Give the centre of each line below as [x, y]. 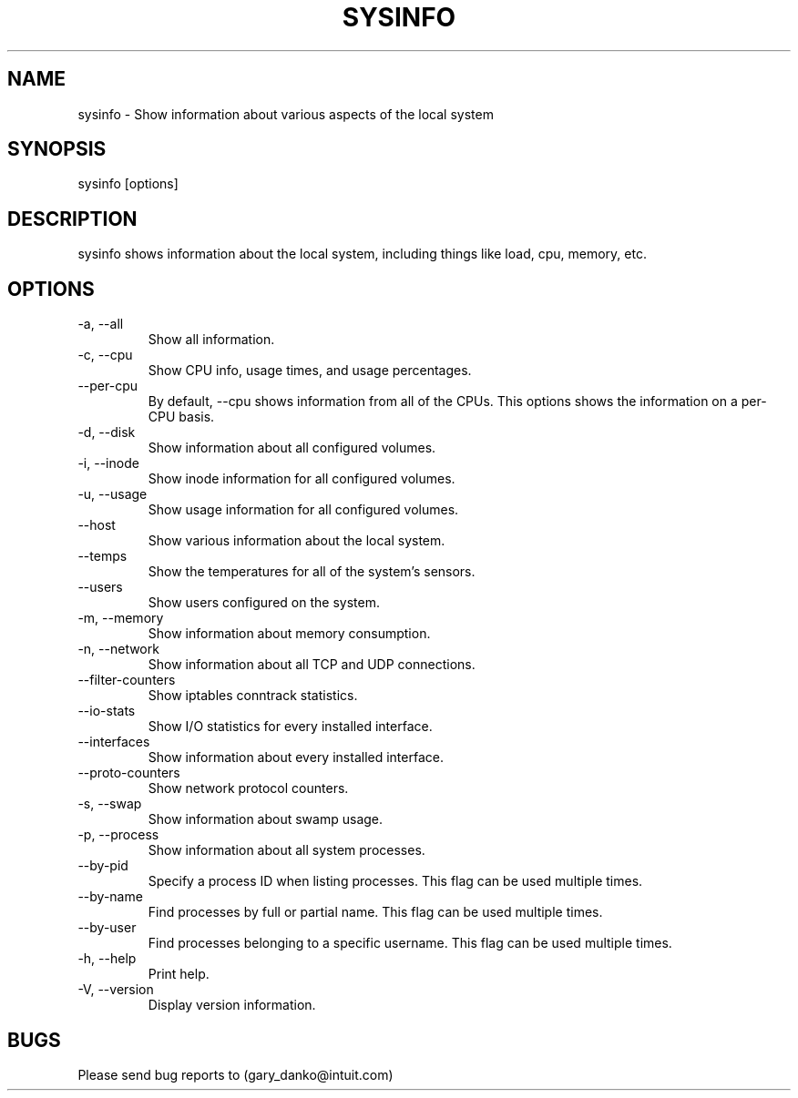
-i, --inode [108, 463]
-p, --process [118, 835]
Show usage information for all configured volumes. [303, 510]
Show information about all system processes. [286, 850]
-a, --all [101, 324]
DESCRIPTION [72, 219]
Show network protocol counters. [248, 788]
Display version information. [232, 1005]
